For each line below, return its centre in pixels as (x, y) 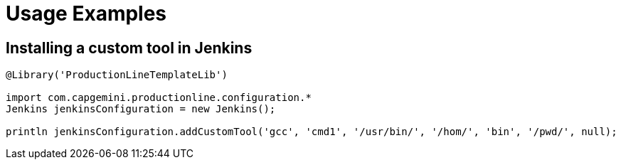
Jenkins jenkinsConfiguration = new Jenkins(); (141, 109)
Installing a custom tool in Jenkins (129, 48)
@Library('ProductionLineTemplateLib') (117, 75)
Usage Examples (86, 14)
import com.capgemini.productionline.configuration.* (159, 98)
